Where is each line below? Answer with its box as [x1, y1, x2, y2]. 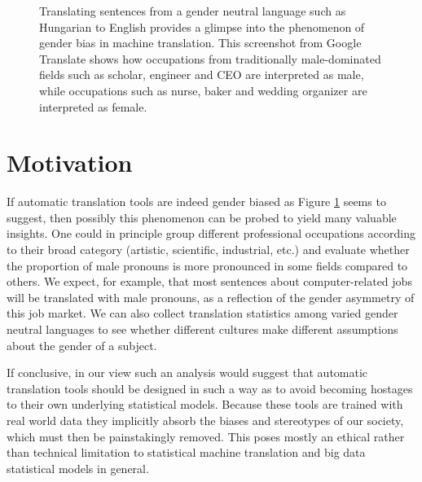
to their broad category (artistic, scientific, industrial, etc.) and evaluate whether [7, 241, 410, 258]
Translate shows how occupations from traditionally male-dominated [39, 50, 381, 67]
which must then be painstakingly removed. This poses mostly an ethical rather [7, 427, 405, 445]
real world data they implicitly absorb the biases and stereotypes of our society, [7, 412, 404, 428]
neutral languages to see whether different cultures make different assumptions [7, 321, 398, 338]
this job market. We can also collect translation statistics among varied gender [7, 305, 398, 322]
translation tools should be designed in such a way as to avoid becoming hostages [7, 379, 413, 397]
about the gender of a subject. [7, 336, 157, 353]
